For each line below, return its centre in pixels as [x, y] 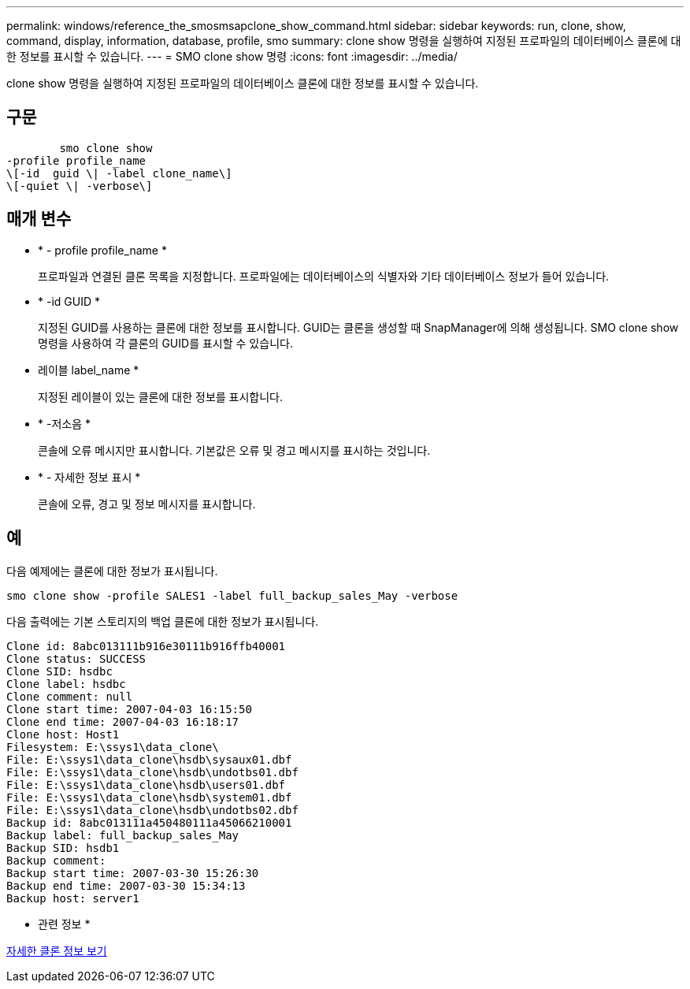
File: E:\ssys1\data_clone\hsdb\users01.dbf [146, 785]
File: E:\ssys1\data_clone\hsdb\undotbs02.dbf [152, 810]
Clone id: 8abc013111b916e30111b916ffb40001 [146, 646]
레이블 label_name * [89, 370]
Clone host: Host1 [63, 734]
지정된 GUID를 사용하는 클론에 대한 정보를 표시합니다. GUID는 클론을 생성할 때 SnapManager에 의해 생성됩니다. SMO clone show [358, 327]
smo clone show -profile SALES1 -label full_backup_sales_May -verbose [232, 595]
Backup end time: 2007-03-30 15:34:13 [126, 885]
